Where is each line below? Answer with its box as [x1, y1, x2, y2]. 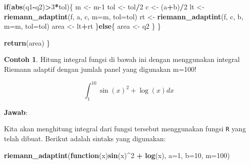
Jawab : [4, 107, 28, 117]
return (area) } [4, 37, 50, 48]
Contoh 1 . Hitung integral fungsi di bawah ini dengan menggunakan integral [4, 54, 240, 64]
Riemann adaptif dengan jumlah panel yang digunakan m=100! [4, 63, 197, 74]
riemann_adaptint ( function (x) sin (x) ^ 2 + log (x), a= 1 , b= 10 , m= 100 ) [4, 150, 230, 160]
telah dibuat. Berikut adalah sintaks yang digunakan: [4, 133, 166, 144]
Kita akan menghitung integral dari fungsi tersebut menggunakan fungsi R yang [4, 123, 246, 134]
